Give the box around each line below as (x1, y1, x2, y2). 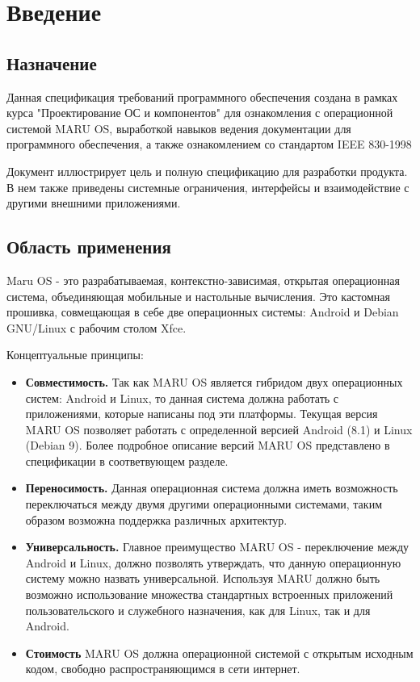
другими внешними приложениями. (6, 195, 181, 211)
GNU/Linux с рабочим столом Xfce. (6, 319, 187, 336)
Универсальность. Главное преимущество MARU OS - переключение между (25, 538, 409, 555)
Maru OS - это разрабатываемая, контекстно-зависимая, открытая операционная (6, 271, 400, 288)
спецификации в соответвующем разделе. (25, 452, 229, 469)
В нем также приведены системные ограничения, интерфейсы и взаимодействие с (6, 178, 409, 195)
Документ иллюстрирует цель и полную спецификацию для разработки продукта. (6, 162, 408, 179)
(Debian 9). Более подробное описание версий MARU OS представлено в (25, 437, 390, 454)
